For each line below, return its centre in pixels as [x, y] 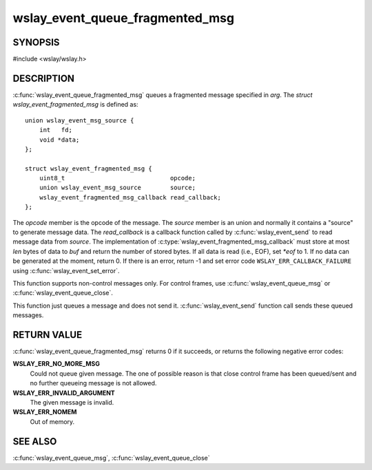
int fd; [55, 130]
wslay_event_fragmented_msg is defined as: [75, 105]
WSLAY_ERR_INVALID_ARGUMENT [64, 393]
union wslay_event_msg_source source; [117, 188]
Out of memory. [52, 421]
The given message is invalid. [72, 403]
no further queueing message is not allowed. [93, 383]
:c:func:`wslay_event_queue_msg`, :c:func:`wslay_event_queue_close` [111, 458]
